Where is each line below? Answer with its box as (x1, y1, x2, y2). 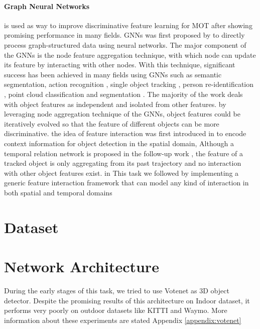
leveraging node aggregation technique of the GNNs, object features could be (4, 108, 240, 119)
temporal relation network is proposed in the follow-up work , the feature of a (4, 148, 243, 158)
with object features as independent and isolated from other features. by (4, 98, 226, 109)
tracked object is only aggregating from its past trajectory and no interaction (4, 158, 241, 168)
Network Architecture (4, 256, 159, 277)
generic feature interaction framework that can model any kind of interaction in (4, 177, 249, 188)
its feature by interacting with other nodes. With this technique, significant (4, 59, 235, 70)
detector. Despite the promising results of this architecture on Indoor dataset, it (4, 295, 250, 305)
